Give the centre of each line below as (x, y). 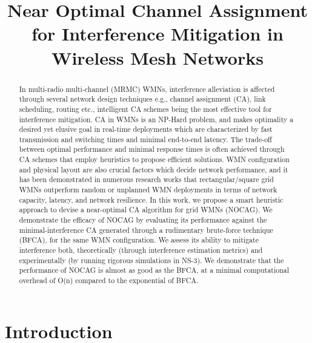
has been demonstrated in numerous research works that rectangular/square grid (146, 179)
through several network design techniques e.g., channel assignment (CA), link (142, 99)
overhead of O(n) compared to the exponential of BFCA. (109, 280)
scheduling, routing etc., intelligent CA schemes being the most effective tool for (145, 109)
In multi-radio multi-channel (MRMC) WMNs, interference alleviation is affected (147, 89)
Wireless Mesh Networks (158, 57)
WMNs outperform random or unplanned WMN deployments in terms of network (148, 190)
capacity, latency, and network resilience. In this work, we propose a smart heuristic (151, 199)
